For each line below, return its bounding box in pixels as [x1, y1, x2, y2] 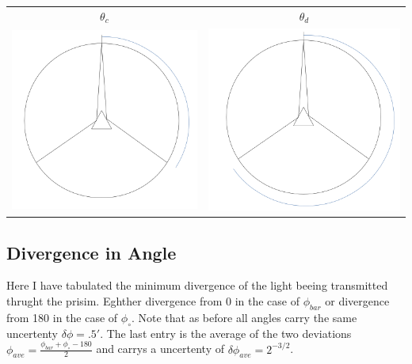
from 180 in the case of [6, 309, 118, 325]
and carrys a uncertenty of [96, 340, 224, 357]
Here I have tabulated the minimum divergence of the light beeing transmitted [6, 277, 388, 294]
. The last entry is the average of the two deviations [100, 324, 352, 341]
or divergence [325, 293, 390, 309]
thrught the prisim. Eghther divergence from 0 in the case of [6, 293, 299, 309]
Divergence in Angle [6, 240, 177, 264]
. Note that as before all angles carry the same [131, 309, 357, 325]
